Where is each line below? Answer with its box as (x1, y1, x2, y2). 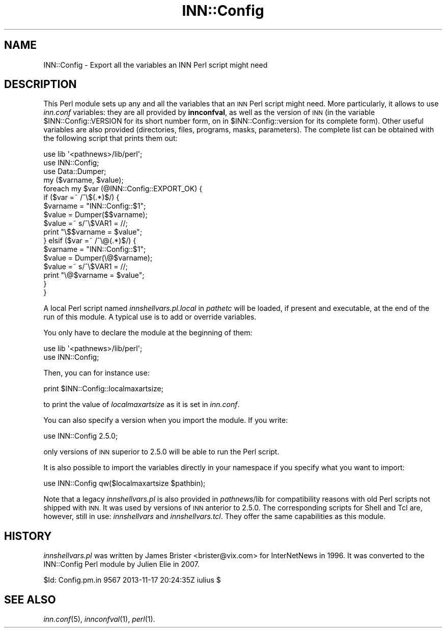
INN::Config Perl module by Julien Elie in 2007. (43, 560, 200, 569)
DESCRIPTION (4, 78, 77, 91)
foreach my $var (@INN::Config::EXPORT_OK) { (43, 184, 203, 193)
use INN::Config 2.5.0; (43, 432, 118, 441)
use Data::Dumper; (43, 167, 106, 176)
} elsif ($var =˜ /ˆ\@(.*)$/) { (43, 236, 136, 245)
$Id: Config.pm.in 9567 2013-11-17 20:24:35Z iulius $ (43, 576, 221, 585)
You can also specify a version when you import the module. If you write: (43, 416, 288, 425)
